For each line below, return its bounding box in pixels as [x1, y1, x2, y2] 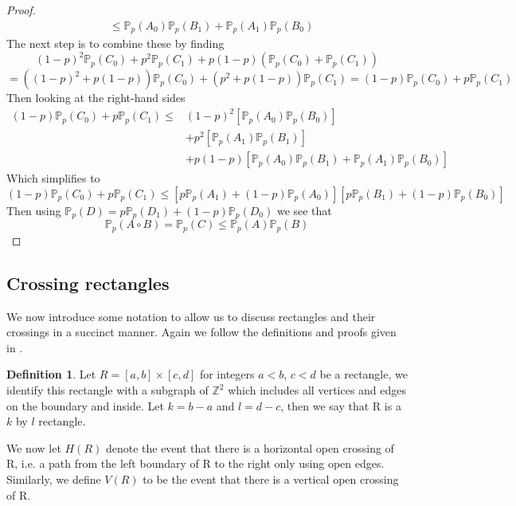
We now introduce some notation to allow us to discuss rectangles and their [6, 308, 376, 324]
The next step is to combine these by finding [6, 35, 225, 52]
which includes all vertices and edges [228, 382, 407, 398]
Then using [6, 202, 61, 218]
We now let [6, 439, 61, 456]
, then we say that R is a [280, 397, 401, 414]
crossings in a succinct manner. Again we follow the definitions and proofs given [6, 324, 397, 340]
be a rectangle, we [319, 366, 408, 382]
